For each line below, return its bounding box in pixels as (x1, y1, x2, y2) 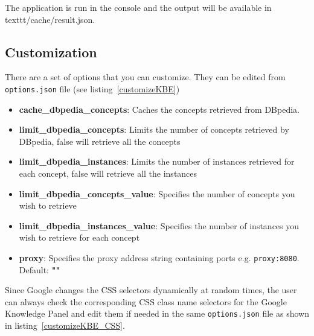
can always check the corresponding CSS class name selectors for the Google (5, 295, 287, 308)
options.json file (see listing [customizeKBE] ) (5, 82, 180, 95)
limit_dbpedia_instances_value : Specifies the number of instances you (19, 219, 300, 232)
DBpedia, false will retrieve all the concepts (19, 135, 181, 147)
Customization (5, 42, 97, 61)
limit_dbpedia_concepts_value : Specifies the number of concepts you (19, 187, 295, 200)
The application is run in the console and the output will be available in (5, 1, 272, 13)
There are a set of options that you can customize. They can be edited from (5, 71, 286, 83)
